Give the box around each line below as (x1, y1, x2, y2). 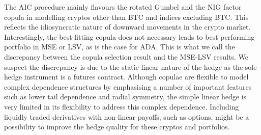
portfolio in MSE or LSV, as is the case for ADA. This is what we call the (4, 41, 235, 52)
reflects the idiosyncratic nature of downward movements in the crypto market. (4, 21, 251, 32)
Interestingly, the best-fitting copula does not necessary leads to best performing (4, 31, 255, 42)
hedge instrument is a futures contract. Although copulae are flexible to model (4, 71, 249, 82)
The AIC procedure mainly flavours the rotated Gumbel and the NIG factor (4, 2, 242, 12)
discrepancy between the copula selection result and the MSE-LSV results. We (4, 51, 248, 62)
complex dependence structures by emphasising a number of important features (4, 81, 252, 92)
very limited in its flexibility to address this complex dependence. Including (4, 101, 239, 112)
